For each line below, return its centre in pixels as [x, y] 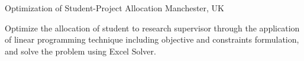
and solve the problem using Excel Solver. [80, 51]
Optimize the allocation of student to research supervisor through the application [152, 28]
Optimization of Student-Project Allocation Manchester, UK [115, 8]
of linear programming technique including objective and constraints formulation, [152, 39]
